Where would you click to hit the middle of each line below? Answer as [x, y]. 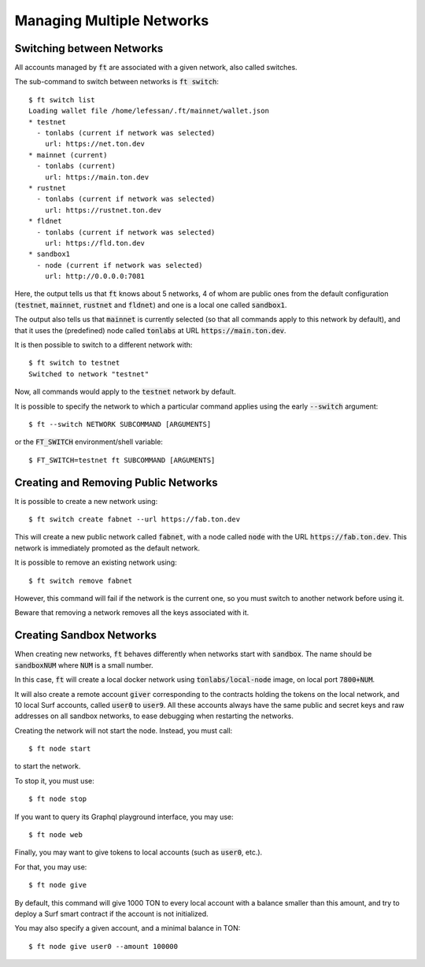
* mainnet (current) [68, 155]
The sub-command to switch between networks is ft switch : [117, 82]
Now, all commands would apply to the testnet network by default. [125, 392]
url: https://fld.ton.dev [95, 243]
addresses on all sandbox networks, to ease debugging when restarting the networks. [154, 716]
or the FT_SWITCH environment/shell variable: [89, 442]
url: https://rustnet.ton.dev [103, 210]
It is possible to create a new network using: [86, 501]
